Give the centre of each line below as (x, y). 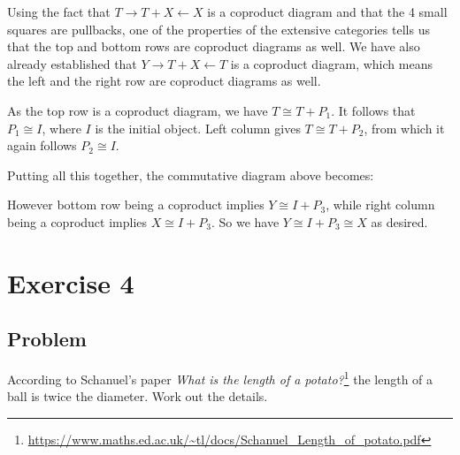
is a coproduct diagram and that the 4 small (327, 11)
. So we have (245, 221)
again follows (42, 145)
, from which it (404, 128)
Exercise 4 (71, 282)
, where (61, 128)
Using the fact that (59, 11)
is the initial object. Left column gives (198, 128)
